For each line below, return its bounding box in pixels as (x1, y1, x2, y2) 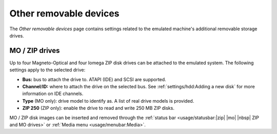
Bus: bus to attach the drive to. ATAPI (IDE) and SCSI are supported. (22, 76, 166, 82)
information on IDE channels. (22, 90, 84, 97)
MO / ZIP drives (9, 46, 60, 55)
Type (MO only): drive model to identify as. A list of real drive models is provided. (22, 98, 194, 104)
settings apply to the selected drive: (9, 67, 86, 73)
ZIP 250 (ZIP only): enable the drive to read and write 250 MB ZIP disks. (22, 105, 174, 111)
